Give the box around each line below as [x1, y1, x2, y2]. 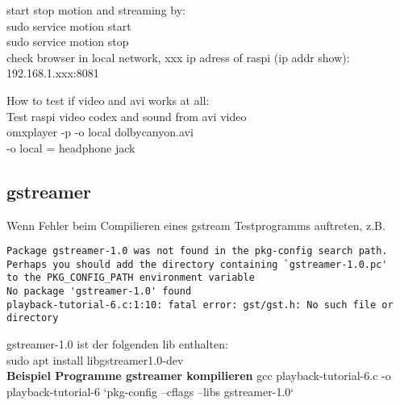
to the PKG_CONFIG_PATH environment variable [6, 272, 255, 284]
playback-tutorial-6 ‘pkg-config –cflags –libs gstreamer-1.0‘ [6, 382, 294, 399]
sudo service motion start [6, 17, 131, 34]
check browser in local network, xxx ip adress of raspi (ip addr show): [6, 48, 350, 65]
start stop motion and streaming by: [6, 2, 185, 18]
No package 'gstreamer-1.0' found [6, 286, 192, 298]
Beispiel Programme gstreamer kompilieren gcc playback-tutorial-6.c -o [6, 367, 391, 384]
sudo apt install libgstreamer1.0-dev [6, 351, 184, 368]
